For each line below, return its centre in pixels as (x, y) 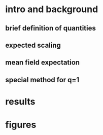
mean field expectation (43, 63)
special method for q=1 (42, 80)
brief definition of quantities (51, 28)
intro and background (52, 9)
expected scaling (33, 45)
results (20, 101)
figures (21, 125)
